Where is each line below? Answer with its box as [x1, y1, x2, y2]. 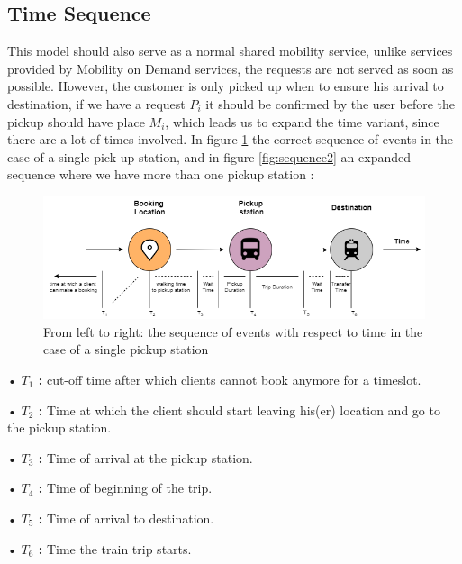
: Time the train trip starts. [38, 539, 192, 558]
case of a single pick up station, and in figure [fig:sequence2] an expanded [7, 147, 411, 166]
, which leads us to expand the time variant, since [165, 112, 439, 131]
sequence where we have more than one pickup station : [7, 165, 314, 184]
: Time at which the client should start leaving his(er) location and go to [38, 400, 440, 419]
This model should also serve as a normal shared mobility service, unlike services [7, 41, 453, 60]
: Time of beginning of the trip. [38, 478, 213, 497]
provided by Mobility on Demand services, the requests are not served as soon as [7, 59, 454, 77]
